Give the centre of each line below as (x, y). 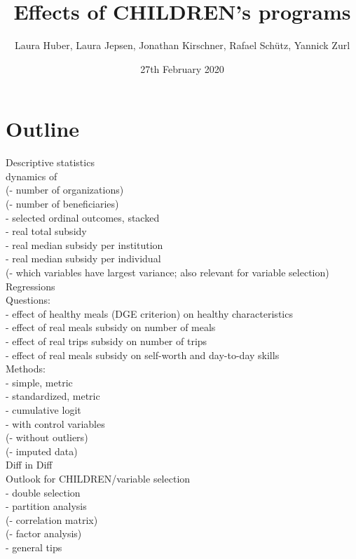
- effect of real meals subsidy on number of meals (111, 327)
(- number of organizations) (65, 190)
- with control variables (55, 423)
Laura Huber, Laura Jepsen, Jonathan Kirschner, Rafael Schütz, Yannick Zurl (182, 45)
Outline (43, 129)
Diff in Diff (29, 465)
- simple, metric (39, 382)
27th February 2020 (182, 68)
